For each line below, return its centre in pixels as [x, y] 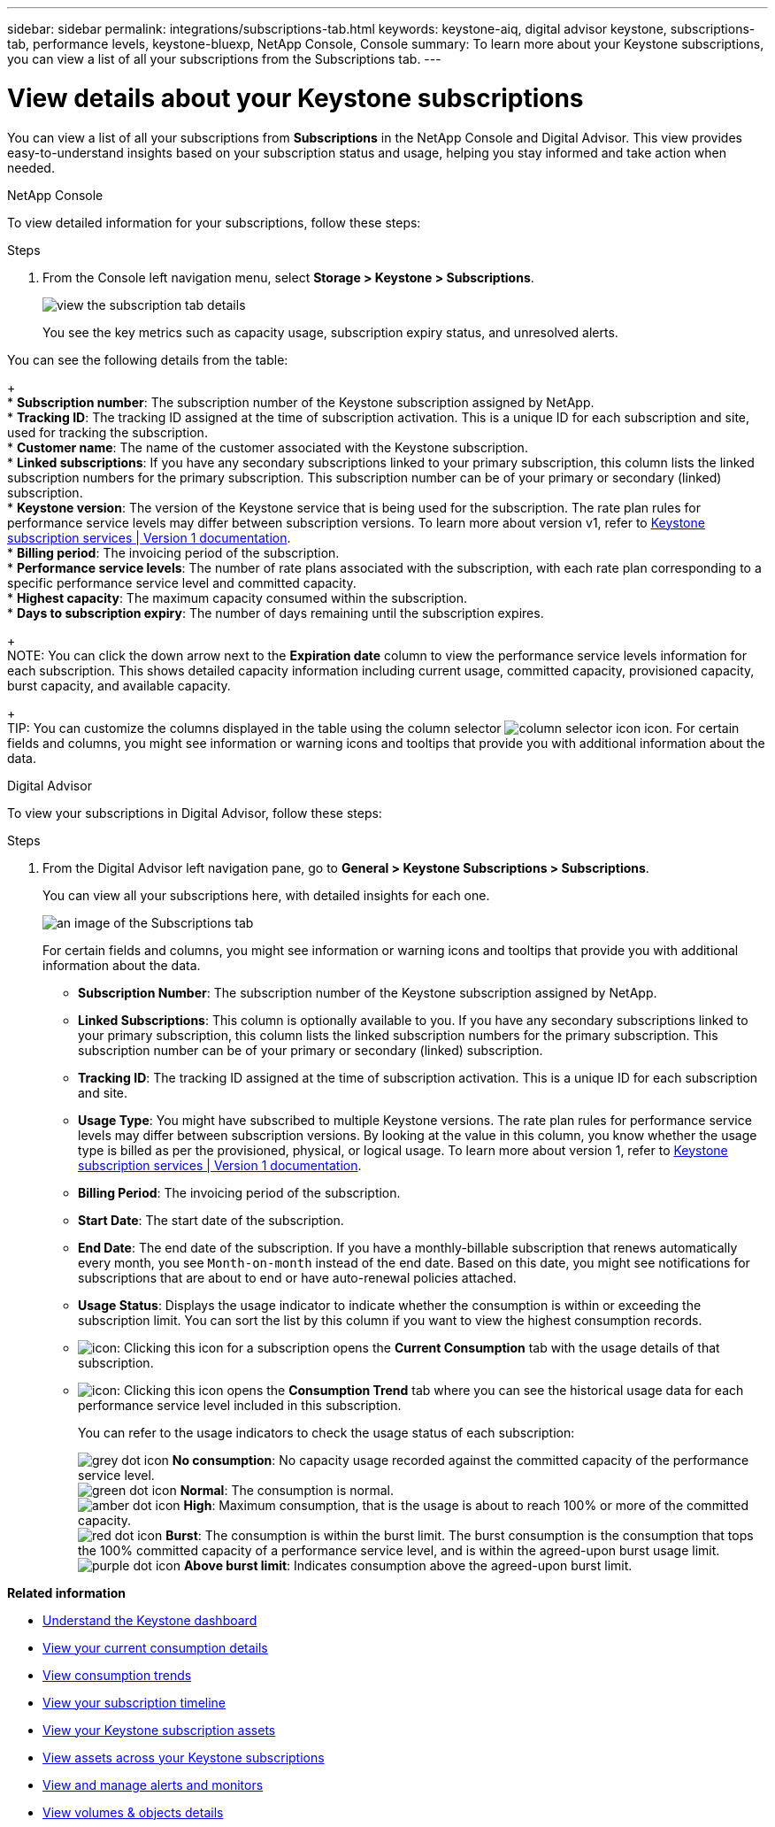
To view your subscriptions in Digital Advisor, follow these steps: [195, 813]
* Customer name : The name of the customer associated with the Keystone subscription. [268, 447]
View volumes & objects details [133, 1812]
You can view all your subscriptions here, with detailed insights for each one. [266, 895]
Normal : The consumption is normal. [287, 1490]
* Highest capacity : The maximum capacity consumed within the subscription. [237, 597]
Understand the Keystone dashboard [150, 1620]
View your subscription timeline [134, 1702]
